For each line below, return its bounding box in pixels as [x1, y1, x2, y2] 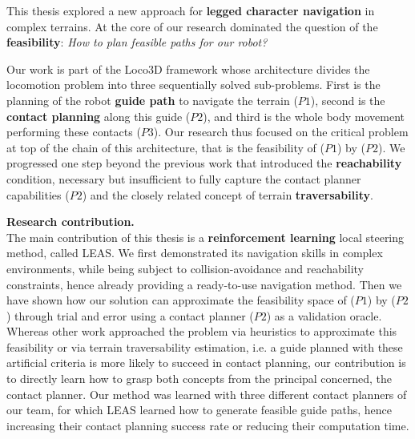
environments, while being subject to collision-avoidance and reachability [6, 260, 364, 276]
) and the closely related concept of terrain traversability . [82, 186, 373, 203]
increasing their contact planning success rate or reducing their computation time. [6, 417, 409, 433]
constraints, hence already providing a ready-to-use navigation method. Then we [6, 276, 402, 292]
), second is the [310, 91, 385, 108]
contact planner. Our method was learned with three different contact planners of [6, 385, 407, 402]
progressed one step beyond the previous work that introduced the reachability [6, 155, 402, 171]
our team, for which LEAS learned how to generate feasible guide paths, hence [6, 401, 392, 418]
